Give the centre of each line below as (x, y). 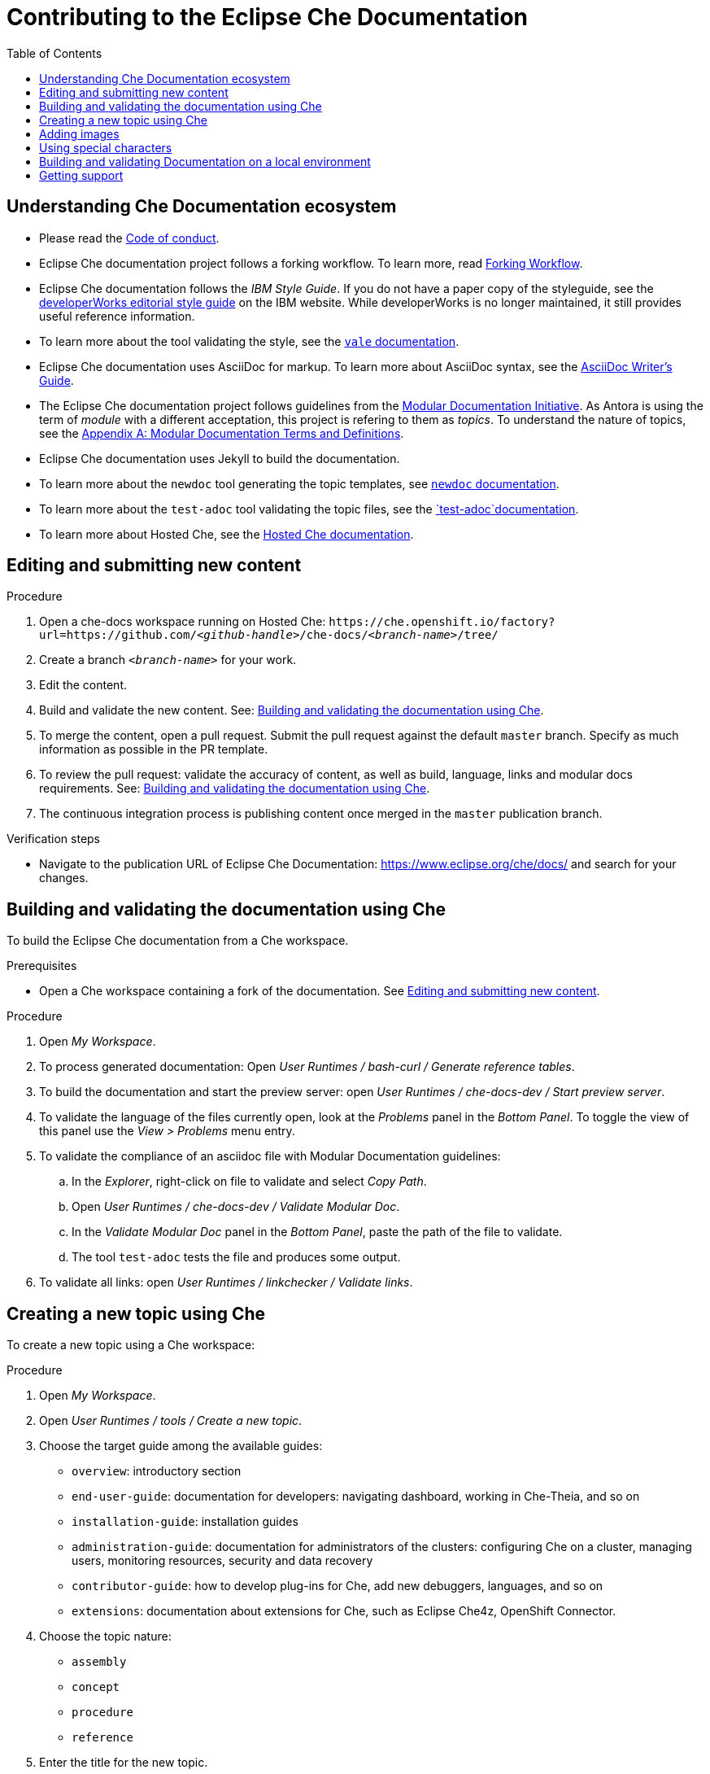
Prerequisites (42, 966)
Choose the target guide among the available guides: (181, 1446)
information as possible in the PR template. (154, 749)
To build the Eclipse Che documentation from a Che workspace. (178, 941)
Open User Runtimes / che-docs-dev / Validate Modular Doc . (236, 1207)
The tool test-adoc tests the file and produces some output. (236, 1257)
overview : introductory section (157, 1471)
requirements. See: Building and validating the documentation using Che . (235, 789)
